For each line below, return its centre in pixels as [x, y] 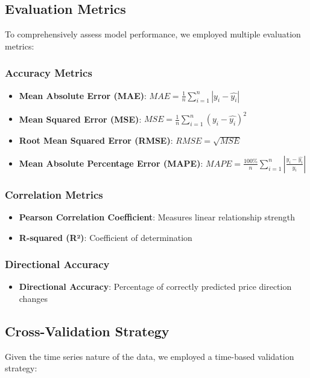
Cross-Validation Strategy [87, 331]
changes [33, 298]
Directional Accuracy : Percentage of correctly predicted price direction [155, 287]
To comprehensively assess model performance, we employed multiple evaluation [153, 34]
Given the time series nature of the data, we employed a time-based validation [150, 356]
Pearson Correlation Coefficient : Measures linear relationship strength [157, 216]
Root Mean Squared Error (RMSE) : [96, 140]
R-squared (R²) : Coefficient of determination [106, 237]
